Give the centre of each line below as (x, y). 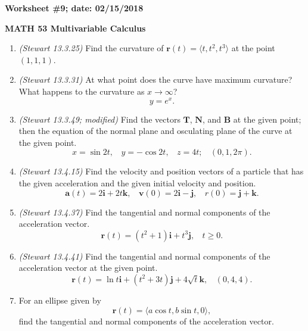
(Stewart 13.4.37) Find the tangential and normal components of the (144, 212)
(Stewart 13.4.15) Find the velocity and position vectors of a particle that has (161, 171)
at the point (253, 48)
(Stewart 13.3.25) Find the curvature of (91, 48)
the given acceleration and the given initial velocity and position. (137, 183)
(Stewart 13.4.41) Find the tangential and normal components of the (144, 256)
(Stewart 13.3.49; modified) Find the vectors (99, 119)
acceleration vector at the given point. (88, 268)
